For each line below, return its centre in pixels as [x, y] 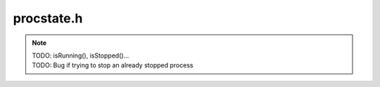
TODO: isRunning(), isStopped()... [81, 55]
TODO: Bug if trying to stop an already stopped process [113, 65]
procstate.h [48, 18]
